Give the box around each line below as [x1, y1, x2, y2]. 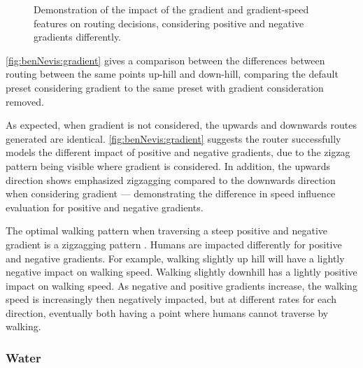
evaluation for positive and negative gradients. [6, 199, 204, 214]
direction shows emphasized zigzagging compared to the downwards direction [6, 172, 336, 187]
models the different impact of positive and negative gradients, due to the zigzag [6, 145, 350, 160]
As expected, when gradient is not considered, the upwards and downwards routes [6, 118, 357, 132]
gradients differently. [34, 29, 122, 44]
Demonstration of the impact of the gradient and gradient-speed [34, 2, 309, 16]
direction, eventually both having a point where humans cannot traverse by [6, 305, 329, 320]
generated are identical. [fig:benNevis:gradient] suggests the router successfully [6, 131, 341, 146]
